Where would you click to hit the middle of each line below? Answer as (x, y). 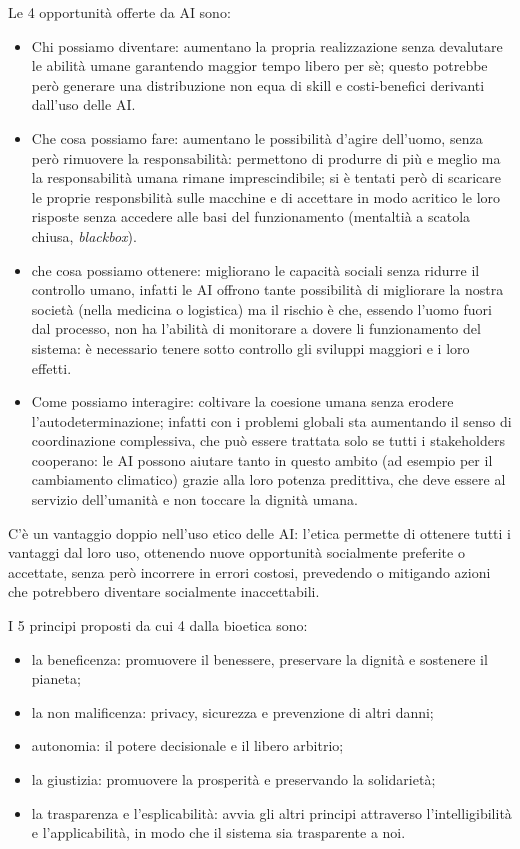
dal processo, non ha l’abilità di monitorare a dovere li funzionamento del (256, 328)
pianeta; (56, 678)
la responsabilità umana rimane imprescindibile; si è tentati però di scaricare (266, 177)
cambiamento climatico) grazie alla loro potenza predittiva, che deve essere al (268, 479)
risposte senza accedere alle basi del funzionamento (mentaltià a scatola (251, 216)
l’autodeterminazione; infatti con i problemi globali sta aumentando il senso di (271, 420)
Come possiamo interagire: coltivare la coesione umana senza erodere (242, 401)
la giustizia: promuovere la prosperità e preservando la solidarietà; (233, 779)
